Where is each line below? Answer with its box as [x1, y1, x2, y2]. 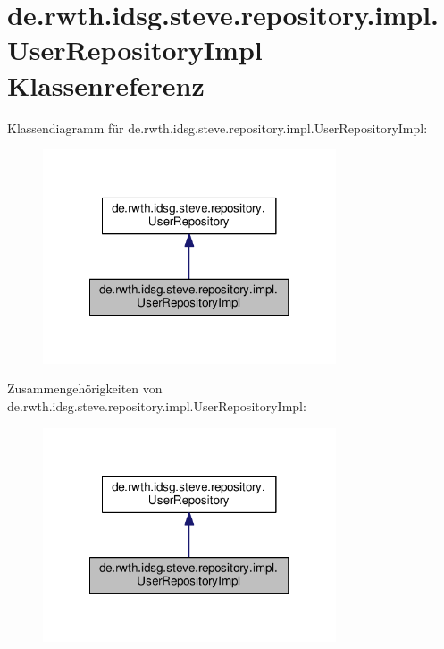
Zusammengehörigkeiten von [7, 379, 163, 398]
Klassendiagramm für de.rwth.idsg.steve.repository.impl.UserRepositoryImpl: [7, 118, 428, 137]
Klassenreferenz [7, 66, 205, 103]
